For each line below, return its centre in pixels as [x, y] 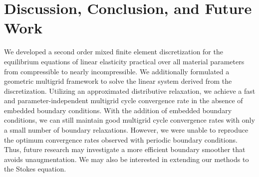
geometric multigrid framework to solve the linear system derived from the [118, 81]
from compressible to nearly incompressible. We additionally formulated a [117, 71]
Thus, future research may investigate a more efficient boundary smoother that [125, 149]
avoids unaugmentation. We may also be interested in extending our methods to [127, 159]
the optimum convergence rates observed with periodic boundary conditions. [121, 139]
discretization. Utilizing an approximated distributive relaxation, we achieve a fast [130, 90]
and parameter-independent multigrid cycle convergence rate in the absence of [124, 100]
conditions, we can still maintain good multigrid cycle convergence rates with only [129, 120]
